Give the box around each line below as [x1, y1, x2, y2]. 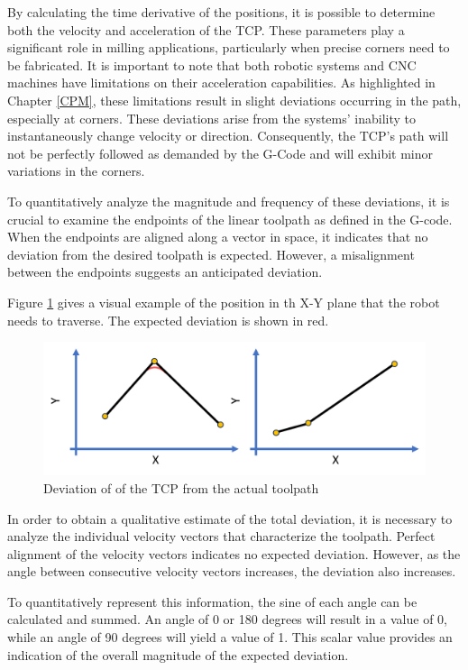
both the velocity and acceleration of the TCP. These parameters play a [7, 20, 405, 39]
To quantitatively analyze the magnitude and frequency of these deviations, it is [7, 191, 450, 210]
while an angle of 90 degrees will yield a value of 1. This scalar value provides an [7, 628, 453, 647]
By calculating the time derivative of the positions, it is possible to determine [7, 3, 436, 21]
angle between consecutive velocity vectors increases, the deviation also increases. [7, 562, 456, 581]
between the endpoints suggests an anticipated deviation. [7, 262, 323, 281]
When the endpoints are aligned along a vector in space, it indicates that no [7, 227, 428, 246]
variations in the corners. [7, 161, 145, 180]
